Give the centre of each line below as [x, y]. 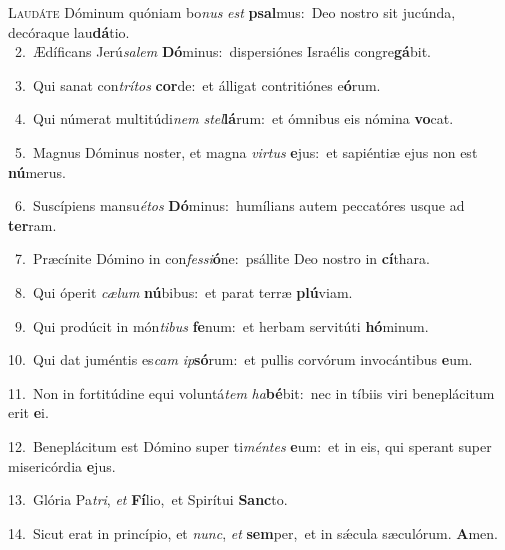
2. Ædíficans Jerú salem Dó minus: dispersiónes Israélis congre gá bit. [222, 51]
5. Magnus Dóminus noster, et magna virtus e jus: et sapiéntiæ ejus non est [246, 151]
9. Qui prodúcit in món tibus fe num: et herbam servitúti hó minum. [221, 325]
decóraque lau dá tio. [69, 31]
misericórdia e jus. [62, 465]
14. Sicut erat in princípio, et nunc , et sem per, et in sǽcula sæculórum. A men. [253, 532]
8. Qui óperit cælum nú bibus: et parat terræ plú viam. [183, 291]
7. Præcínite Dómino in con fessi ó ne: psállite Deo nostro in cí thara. [222, 258]
